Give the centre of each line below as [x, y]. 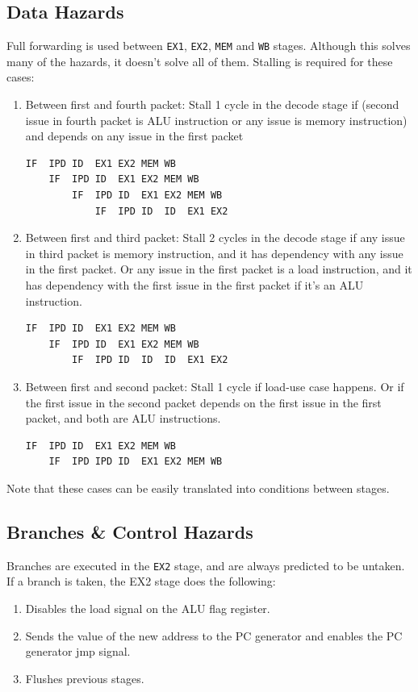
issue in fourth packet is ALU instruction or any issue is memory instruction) [216, 120]
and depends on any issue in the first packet [134, 136]
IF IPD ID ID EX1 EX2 [161, 211]
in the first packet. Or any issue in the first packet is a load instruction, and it [219, 269]
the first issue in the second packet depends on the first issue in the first [203, 402]
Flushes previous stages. [85, 678]
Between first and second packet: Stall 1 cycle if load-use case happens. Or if [215, 386]
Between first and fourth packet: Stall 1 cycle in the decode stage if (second [212, 104]
